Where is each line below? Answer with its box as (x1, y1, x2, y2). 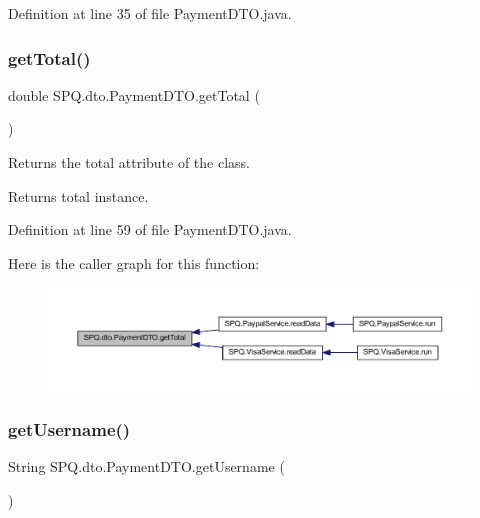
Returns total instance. (8, 185, 149, 206)
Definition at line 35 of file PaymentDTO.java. (8, 3, 292, 23)
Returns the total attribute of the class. (8, 152, 251, 172)
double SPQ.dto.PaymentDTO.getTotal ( (8, 84, 260, 105)
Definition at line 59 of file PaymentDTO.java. (8, 219, 292, 240)
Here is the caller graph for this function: (8, 252, 260, 273)
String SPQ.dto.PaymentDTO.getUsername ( (8, 456, 285, 477)
